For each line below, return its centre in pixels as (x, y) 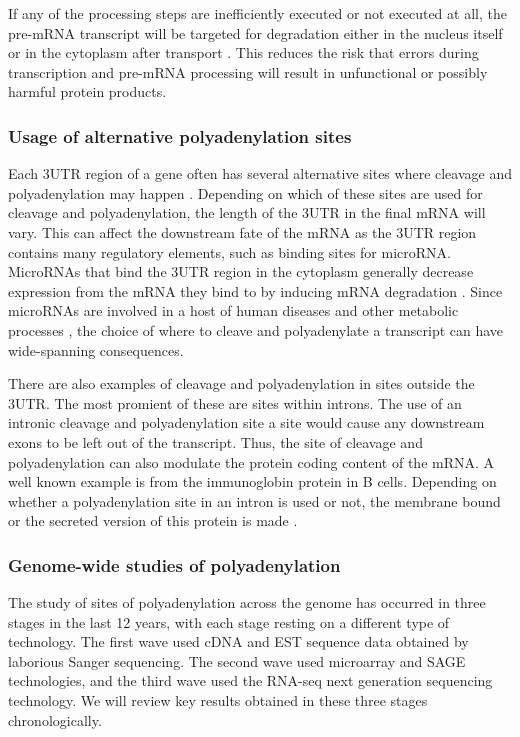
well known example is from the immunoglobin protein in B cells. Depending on (252, 481)
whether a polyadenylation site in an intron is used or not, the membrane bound (254, 500)
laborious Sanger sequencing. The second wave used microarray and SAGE (237, 660)
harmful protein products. (87, 91)
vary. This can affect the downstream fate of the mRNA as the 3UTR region (242, 231)
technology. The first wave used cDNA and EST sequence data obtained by (238, 641)
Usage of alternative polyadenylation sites (180, 135)
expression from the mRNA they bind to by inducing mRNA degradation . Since (255, 290)
